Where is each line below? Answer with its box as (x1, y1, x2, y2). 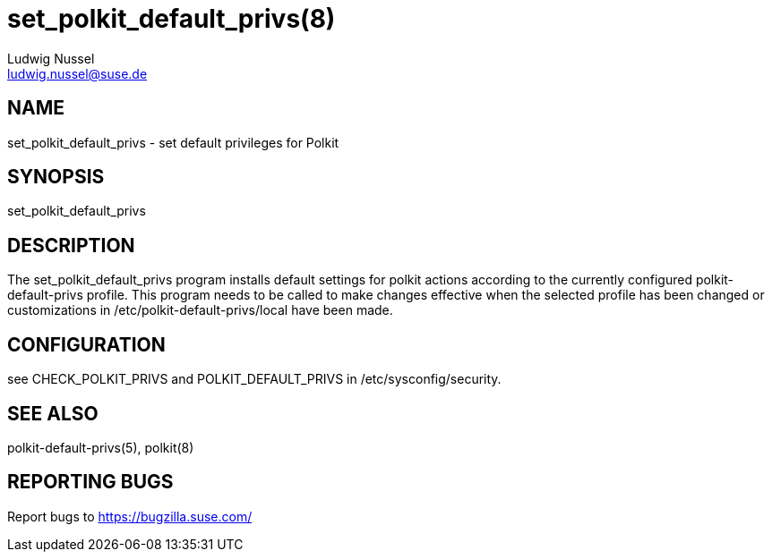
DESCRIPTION (7, 233, 135, 257)
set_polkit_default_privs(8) (7, 4, 336, 34)
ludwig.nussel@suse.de (7, 65, 148, 81)
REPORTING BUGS (7, 470, 174, 494)
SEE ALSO (7, 402, 99, 425)
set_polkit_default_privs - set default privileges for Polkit (7, 134, 339, 150)
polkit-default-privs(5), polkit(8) (7, 439, 194, 455)
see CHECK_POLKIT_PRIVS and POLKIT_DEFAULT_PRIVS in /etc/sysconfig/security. (7, 371, 502, 387)
